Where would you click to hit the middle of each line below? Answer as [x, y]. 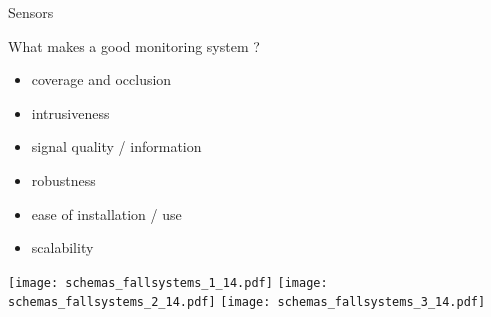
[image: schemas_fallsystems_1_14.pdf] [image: [168, 282]
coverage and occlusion [101, 79]
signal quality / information [116, 146]
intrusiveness [70, 112]
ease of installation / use [106, 213]
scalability [62, 247]
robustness [63, 179]
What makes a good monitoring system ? [134, 45]
